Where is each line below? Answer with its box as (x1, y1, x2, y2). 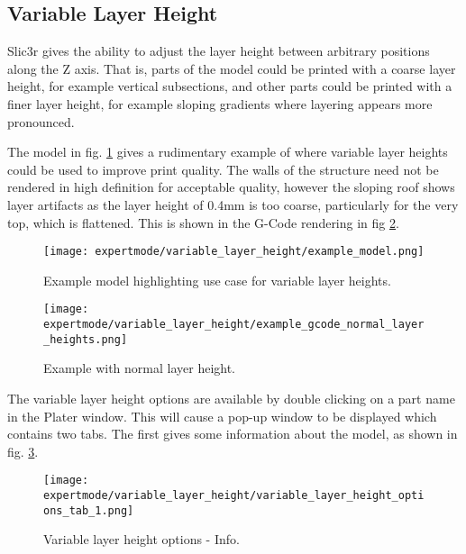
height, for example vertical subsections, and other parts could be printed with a (7, 77, 452, 95)
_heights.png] (43, 332, 128, 346)
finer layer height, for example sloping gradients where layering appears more (7, 94, 433, 113)
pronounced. (7, 112, 75, 131)
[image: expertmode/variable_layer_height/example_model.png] (43, 245, 425, 259)
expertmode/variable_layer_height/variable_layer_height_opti (43, 488, 425, 502)
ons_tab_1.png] (43, 504, 134, 517)
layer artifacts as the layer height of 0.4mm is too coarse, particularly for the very (7, 195, 459, 213)
